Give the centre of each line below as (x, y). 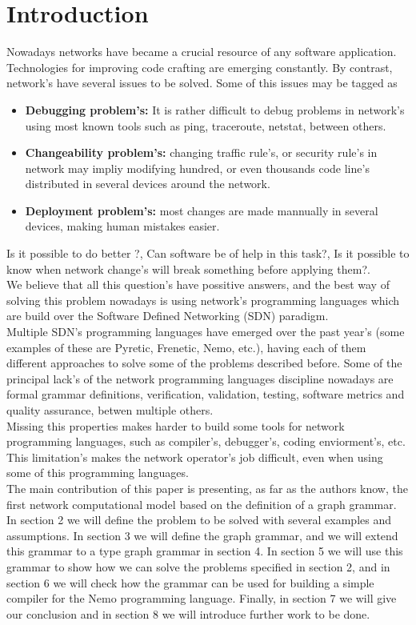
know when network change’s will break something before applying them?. (188, 268)
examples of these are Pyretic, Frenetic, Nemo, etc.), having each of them (186, 347)
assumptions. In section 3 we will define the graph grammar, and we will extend (202, 535)
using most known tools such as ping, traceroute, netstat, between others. (206, 125)
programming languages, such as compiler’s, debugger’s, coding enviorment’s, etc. (206, 441)
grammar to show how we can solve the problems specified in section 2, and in (198, 566)
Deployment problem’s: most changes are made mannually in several (202, 210)
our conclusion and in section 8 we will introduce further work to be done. (188, 613)
